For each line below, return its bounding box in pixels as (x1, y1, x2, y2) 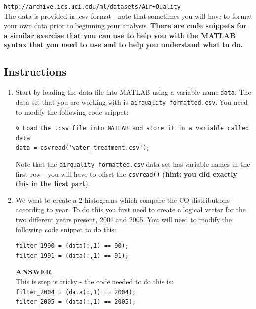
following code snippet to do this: (15, 224, 116, 234)
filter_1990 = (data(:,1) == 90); (15, 242, 129, 250)
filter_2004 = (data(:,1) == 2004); (15, 288, 136, 296)
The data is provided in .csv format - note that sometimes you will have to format (4, 10, 253, 21)
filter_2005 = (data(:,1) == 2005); (15, 298, 136, 306)
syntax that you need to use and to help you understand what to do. (4, 39, 243, 50)
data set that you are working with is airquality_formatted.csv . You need (15, 96, 248, 107)
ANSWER (15, 267, 52, 277)
